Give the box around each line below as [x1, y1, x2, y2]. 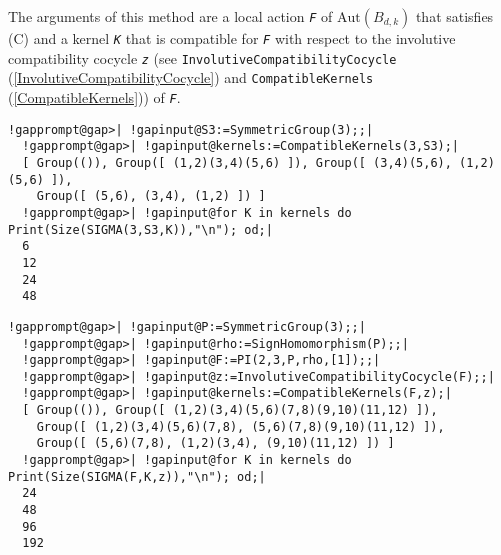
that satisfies [415, 6, 494, 26]
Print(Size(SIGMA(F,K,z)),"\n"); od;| [8, 469, 266, 484]
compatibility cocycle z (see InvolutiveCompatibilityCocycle [8, 47, 397, 68]
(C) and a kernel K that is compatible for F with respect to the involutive [8, 28, 456, 48]
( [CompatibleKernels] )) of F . [8, 86, 181, 107]
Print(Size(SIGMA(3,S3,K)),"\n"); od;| [8, 222, 273, 237]
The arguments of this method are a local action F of [8, 6, 333, 26]
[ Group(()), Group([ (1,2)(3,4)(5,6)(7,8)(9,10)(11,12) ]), [22, 403, 438, 418]
